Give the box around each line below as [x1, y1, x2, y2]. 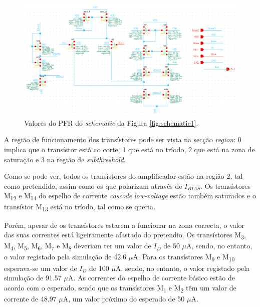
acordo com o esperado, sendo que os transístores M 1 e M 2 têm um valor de [4, 282, 236, 294]
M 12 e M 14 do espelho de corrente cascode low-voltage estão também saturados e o [4, 190, 256, 202]
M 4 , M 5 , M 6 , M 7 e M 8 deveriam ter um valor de [4, 240, 151, 252]
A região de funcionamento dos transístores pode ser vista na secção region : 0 [4, 134, 241, 145]
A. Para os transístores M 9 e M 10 [133, 251, 235, 263]
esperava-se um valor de [4, 262, 77, 273]
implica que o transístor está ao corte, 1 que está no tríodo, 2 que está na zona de [4, 144, 255, 154]
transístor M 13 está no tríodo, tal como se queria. [4, 201, 155, 213]
